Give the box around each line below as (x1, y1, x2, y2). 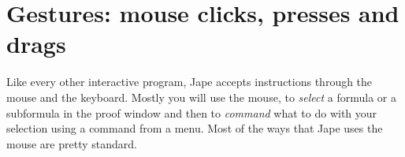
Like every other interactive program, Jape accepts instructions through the (6, 73, 373, 90)
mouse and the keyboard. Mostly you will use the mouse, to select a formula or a (6, 88, 396, 105)
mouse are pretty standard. (6, 135, 137, 151)
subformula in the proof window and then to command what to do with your (6, 104, 377, 121)
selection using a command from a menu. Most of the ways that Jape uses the (6, 120, 383, 136)
